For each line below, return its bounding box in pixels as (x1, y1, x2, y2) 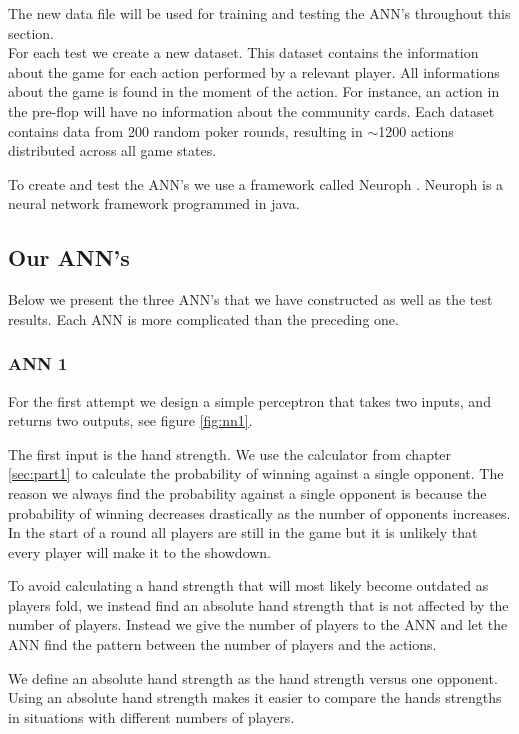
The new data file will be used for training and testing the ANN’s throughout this (8, 3, 511, 23)
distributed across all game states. (8, 140, 217, 161)
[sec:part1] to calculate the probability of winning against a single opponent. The (8, 463, 504, 484)
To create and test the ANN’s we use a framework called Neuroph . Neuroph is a (8, 173, 504, 194)
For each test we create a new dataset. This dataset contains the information (8, 42, 479, 63)
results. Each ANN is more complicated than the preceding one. (8, 308, 399, 329)
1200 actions (378, 120, 454, 141)
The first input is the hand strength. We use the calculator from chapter (8, 443, 452, 464)
